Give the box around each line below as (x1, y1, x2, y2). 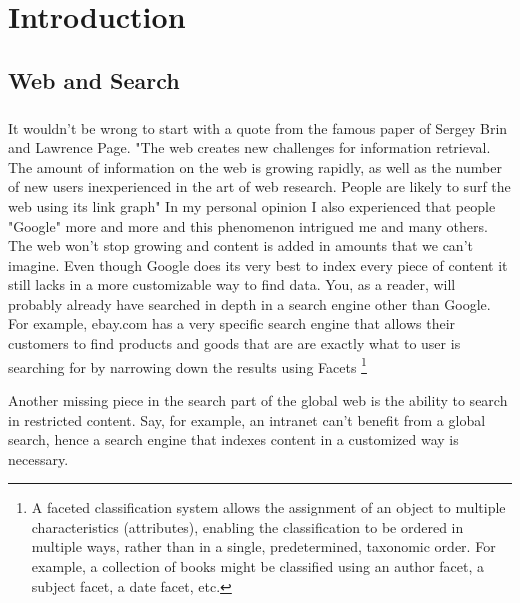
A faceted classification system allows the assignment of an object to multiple (31, 497, 506, 518)
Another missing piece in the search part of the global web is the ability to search (8, 389, 508, 410)
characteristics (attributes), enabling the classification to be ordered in (31, 516, 464, 537)
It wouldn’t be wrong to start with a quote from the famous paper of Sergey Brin (8, 117, 508, 138)
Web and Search (8, 64, 180, 95)
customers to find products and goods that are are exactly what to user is (8, 333, 461, 354)
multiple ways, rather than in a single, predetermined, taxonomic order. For (31, 536, 496, 557)
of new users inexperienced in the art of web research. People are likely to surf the (8, 176, 511, 197)
